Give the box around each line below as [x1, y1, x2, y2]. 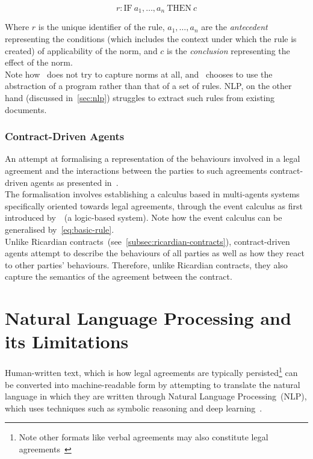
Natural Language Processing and [5, 306, 291, 330]
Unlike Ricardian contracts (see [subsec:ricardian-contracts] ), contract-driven [5, 235, 290, 247]
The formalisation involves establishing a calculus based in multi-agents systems [5, 188, 300, 200]
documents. [5, 103, 47, 116]
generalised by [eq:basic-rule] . [5, 223, 114, 235]
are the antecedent [201, 20, 268, 33]
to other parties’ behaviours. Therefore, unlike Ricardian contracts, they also [5, 258, 288, 271]
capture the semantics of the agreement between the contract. [5, 270, 232, 283]
